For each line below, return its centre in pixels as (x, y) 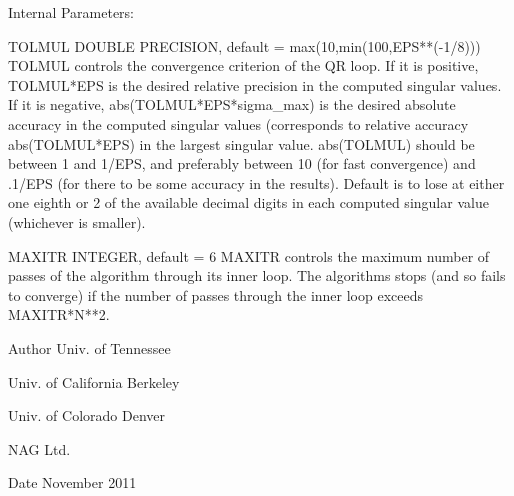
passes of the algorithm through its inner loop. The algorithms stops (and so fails (257, 275)
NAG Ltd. (39, 448)
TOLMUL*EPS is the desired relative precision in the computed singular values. (255, 84)
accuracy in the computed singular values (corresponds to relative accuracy (238, 123)
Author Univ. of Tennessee (89, 347)
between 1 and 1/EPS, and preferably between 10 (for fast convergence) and (242, 163)
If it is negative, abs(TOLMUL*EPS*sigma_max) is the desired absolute (232, 104)
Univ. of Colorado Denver (87, 415)
